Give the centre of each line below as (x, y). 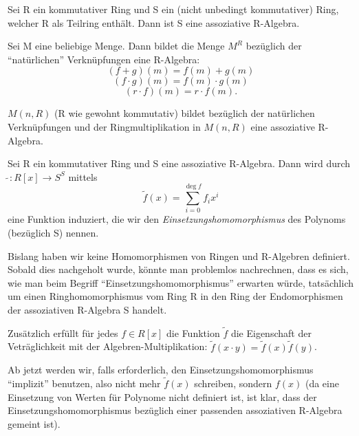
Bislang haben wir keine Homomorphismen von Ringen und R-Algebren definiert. (179, 255)
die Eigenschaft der (271, 333)
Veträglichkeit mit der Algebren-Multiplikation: (108, 346)
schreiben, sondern (233, 383)
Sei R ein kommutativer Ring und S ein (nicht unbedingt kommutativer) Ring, (173, 9)
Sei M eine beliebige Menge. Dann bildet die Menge (116, 46)
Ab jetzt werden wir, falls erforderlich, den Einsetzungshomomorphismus (161, 370)
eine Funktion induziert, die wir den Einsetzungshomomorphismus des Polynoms (177, 219)
